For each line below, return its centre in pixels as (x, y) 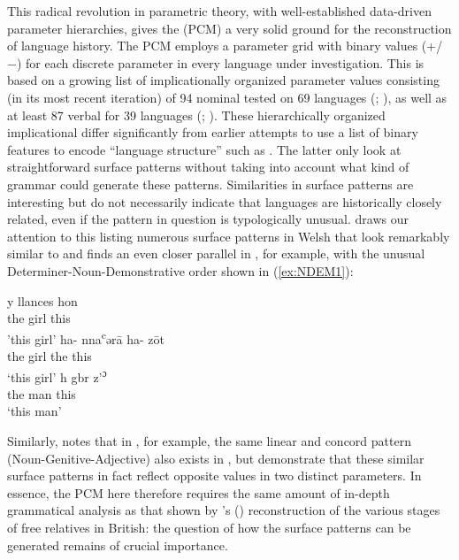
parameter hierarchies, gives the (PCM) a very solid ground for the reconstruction (229, 28)
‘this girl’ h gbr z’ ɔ (57, 375)
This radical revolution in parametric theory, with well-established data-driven (220, 11)
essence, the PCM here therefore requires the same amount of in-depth (199, 492)
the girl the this (50, 355)
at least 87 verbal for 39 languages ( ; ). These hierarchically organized (196, 115)
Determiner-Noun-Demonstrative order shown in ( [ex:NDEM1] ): (180, 270)
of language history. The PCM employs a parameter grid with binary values (213, 46)
